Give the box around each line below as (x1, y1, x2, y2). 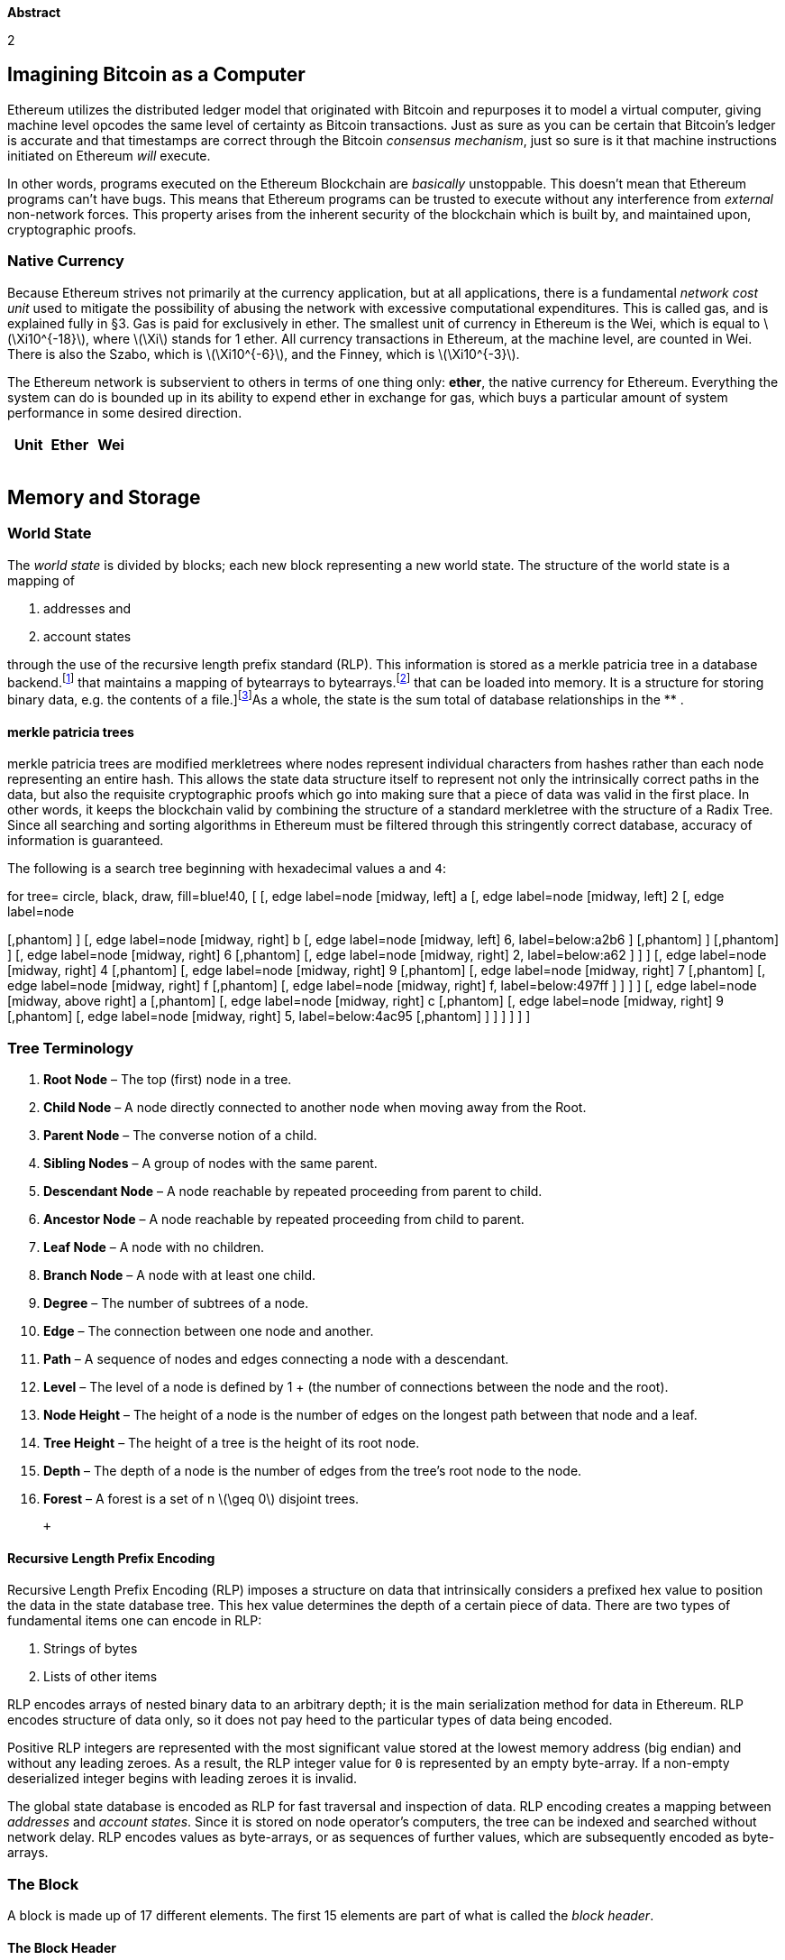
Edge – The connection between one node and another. (43, 1323, 374, 1339)
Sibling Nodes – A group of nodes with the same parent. (43, 1155, 378, 1172)
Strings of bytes (43, 1641, 138, 1657)
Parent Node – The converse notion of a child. (43, 1127, 317, 1144)
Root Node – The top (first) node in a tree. (43, 1072, 292, 1088)
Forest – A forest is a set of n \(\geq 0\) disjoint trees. (43, 1491, 360, 1507)
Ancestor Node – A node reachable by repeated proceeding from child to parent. (43, 1211, 525, 1228)
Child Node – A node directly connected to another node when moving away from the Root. (43, 1100, 587, 1116)
